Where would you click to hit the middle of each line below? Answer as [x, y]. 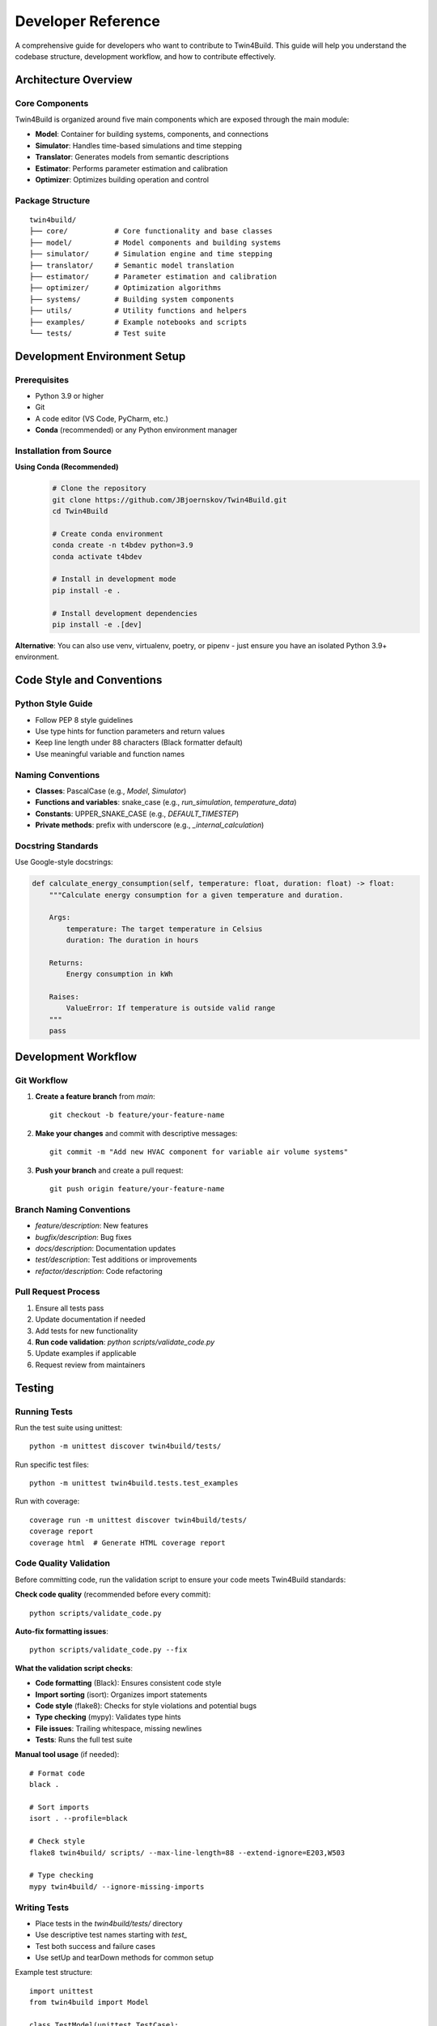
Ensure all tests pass [70, 1308]
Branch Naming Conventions [73, 1209]
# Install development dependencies [125, 613]
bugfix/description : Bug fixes [84, 1237]
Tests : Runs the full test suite [84, 1740]
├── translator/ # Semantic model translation [132, 265]
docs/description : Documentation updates [106, 1248]
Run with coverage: [47, 1501]
